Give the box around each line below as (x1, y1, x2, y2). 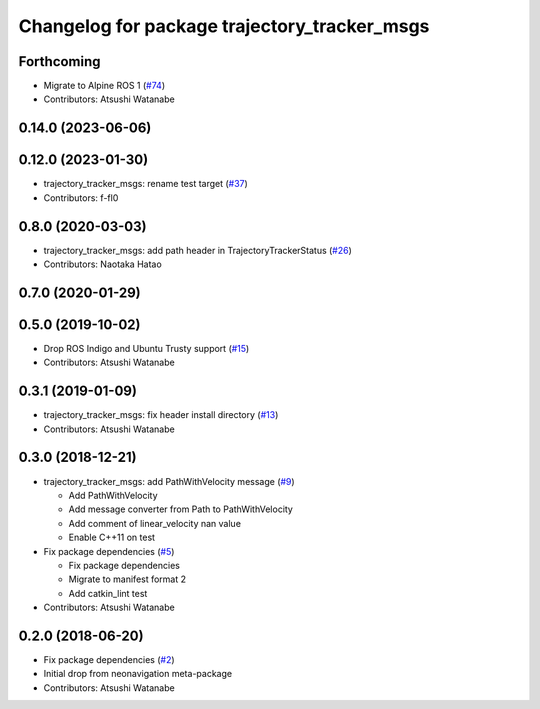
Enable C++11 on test (68, 531, 155, 544)
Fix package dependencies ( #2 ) (43, 654, 175, 665)
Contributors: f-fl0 (43, 191, 119, 204)
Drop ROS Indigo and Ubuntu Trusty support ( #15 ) (43, 342, 250, 354)
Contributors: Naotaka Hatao (43, 258, 162, 270)
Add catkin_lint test (68, 587, 148, 599)
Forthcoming (18, 53, 101, 70)
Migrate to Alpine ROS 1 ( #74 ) (43, 80, 165, 92)
